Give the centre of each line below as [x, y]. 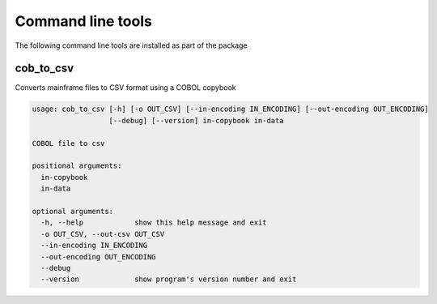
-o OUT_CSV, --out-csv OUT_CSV [103, 234]
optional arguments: [72, 211]
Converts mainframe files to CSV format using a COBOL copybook [125, 88]
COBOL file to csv [68, 143]
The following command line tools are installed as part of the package [131, 45]
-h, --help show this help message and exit [154, 223]
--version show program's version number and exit [169, 279]
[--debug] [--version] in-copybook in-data [196, 120]
